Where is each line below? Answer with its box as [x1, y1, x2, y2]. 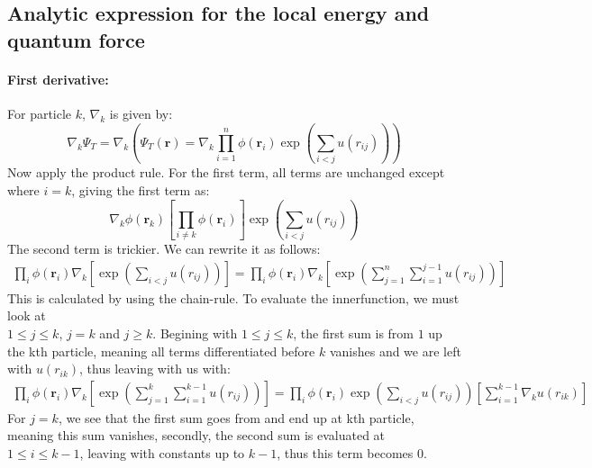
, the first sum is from [293, 324, 414, 343]
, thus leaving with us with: [79, 359, 231, 378]
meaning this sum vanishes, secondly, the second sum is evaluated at [7, 426, 386, 445]
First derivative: [7, 69, 109, 88]
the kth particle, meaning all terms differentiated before [7, 341, 315, 360]
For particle [7, 103, 72, 122]
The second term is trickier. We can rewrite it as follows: [7, 239, 321, 258]
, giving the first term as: [71, 180, 210, 199]
